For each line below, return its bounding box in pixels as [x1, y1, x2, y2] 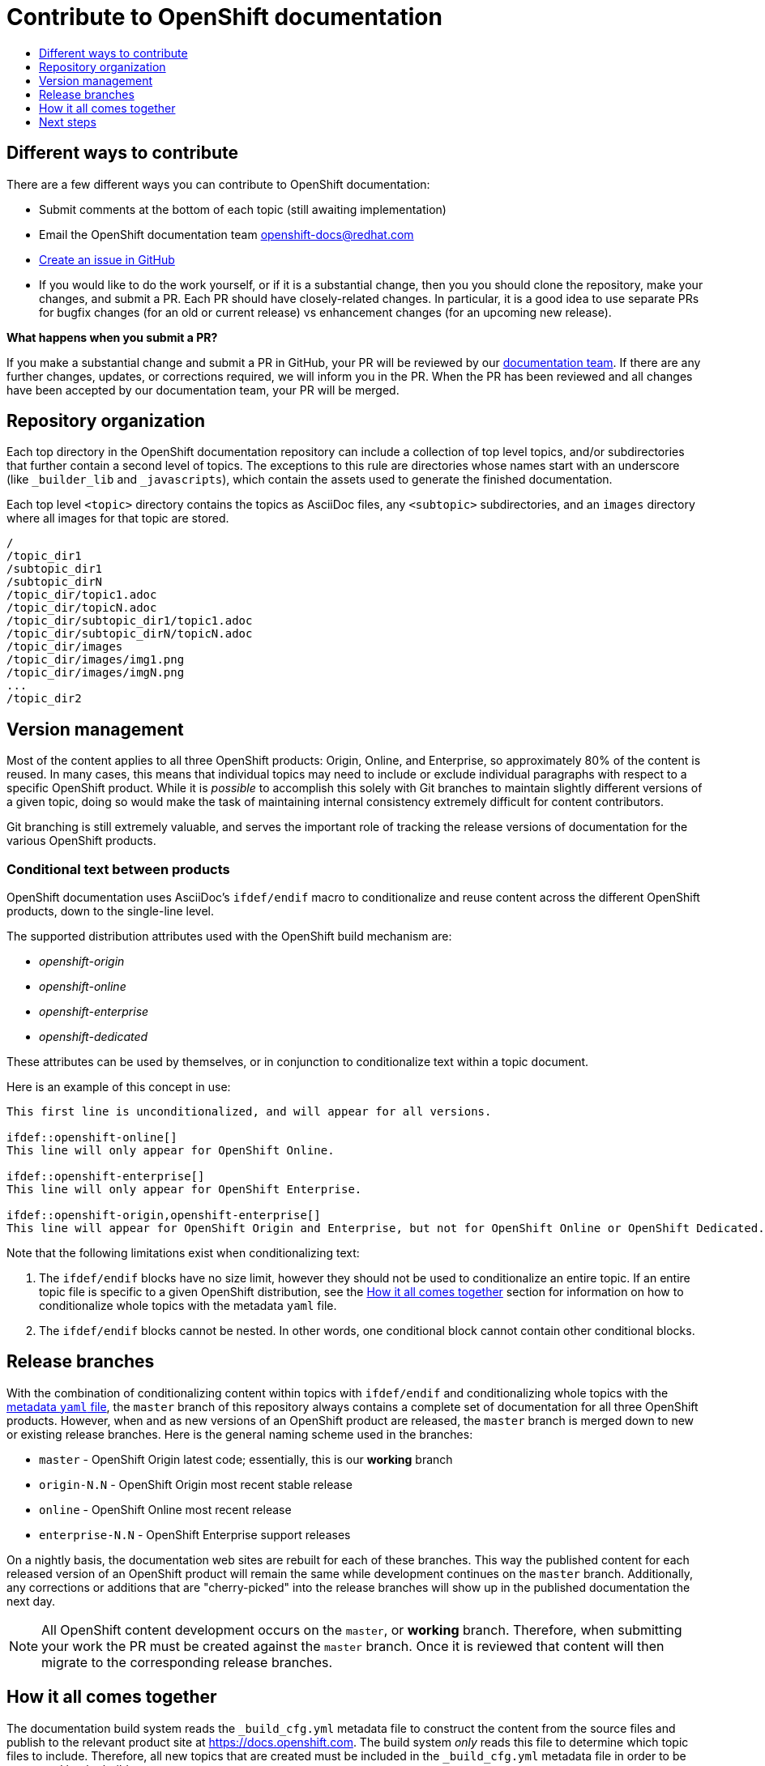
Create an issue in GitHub [39, 252, 175, 267]
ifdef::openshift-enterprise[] [6, 1170, 205, 1184]
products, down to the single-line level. [6, 904, 215, 919]
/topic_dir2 [6, 692, 82, 706]
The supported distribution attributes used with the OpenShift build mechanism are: [6, 929, 452, 944]
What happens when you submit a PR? [6, 330, 218, 344]
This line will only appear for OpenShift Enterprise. [6, 1183, 362, 1197]
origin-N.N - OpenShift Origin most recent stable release [39, 1477, 353, 1491]
